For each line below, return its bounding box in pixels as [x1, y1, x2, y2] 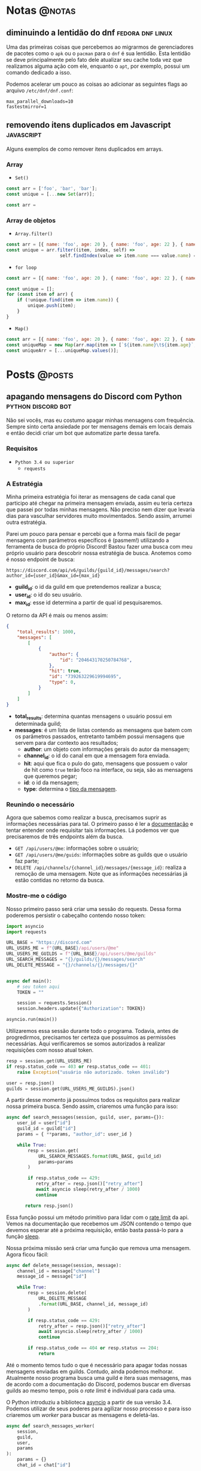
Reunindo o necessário [6, 801, 75, 809]
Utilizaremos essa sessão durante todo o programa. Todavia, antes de [6, 1027, 179, 1035]
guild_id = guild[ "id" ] [17, 1126, 77, 1132]
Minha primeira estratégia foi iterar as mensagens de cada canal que [6, 493, 176, 500]
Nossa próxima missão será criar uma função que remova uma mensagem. [6, 1244, 191, 1251]
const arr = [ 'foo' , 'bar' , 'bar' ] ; [6, 185, 98, 192]
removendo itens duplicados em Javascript [6, 120, 171, 130]
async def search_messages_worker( [6, 1423, 95, 1429]
